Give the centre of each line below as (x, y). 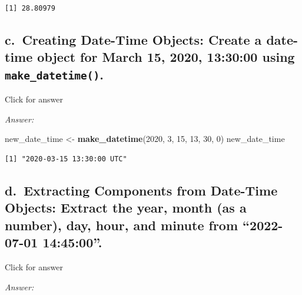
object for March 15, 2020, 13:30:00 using (166, 57)
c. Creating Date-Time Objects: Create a (133, 39)
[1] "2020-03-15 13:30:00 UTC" (66, 159)
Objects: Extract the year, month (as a (126, 208)
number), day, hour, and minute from (122, 225)
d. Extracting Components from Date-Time (141, 190)
